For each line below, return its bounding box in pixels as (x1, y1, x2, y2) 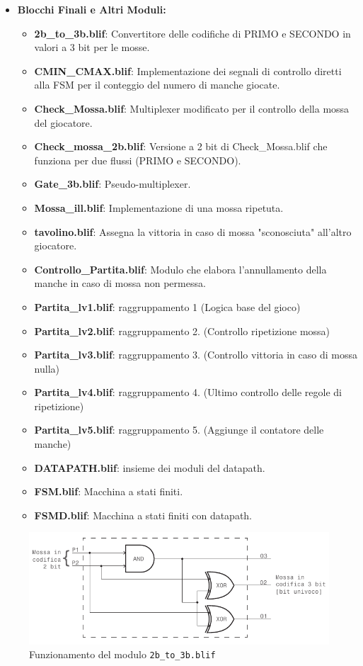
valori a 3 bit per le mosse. (34, 40, 150, 55)
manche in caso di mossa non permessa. (34, 276, 206, 290)
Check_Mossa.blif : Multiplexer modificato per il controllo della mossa (34, 101, 350, 115)
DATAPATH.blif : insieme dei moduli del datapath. (34, 460, 265, 475)
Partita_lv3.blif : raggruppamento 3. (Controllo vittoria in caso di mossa (34, 347, 357, 362)
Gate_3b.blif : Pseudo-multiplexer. (34, 176, 191, 191)
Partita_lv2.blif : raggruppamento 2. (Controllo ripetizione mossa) (34, 323, 330, 338)
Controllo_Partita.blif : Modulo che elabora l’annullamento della (34, 261, 327, 276)
